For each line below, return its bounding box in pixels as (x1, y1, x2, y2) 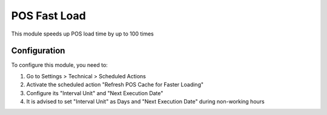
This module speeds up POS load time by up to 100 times (11, 30, 154, 37)
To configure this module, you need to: (11, 61, 108, 69)
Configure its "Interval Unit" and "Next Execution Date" (26, 89, 163, 96)
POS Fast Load (11, 9, 86, 22)
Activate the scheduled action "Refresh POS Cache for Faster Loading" (26, 81, 204, 89)
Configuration (11, 46, 65, 56)
